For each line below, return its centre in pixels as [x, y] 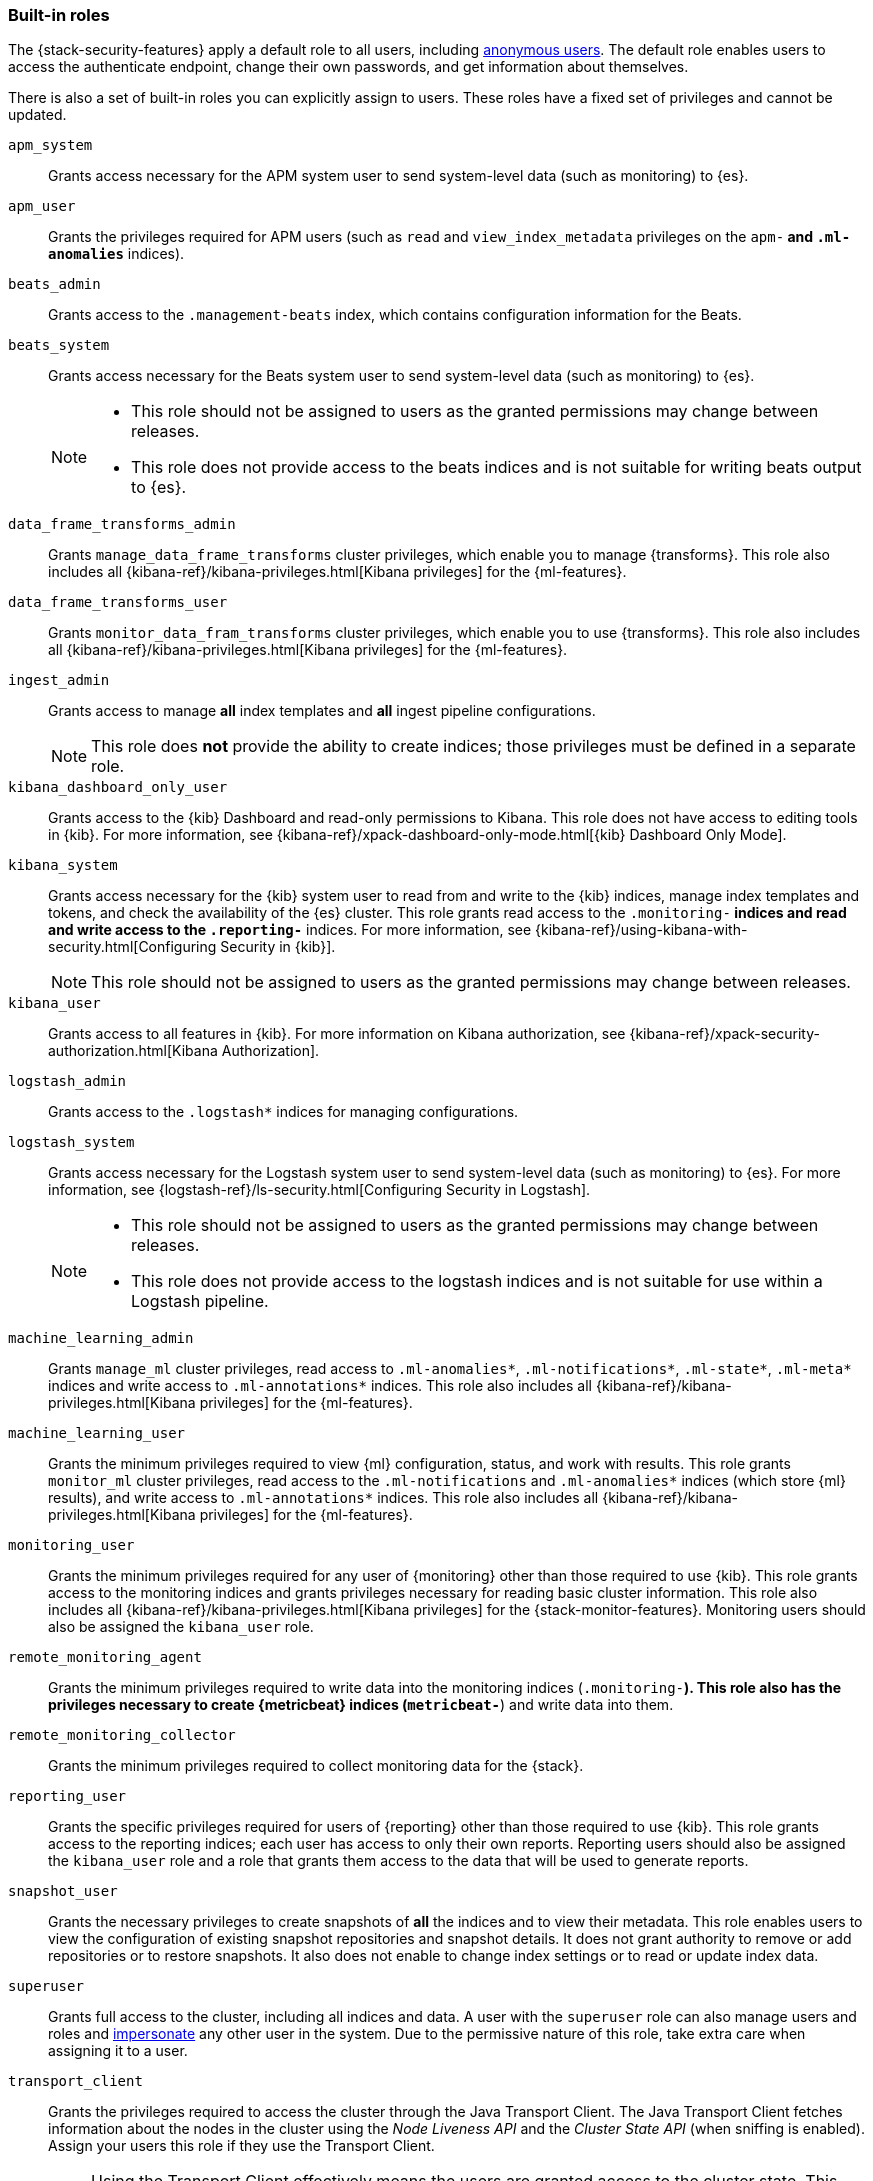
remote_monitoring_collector [122, 1735]
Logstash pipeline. [200, 1301]
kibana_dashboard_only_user [118, 787]
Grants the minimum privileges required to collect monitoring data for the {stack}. [316, 1766]
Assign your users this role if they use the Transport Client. [241, 2146]
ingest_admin [59, 680]
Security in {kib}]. [278, 947]
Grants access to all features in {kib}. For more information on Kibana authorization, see [337, 1034]
